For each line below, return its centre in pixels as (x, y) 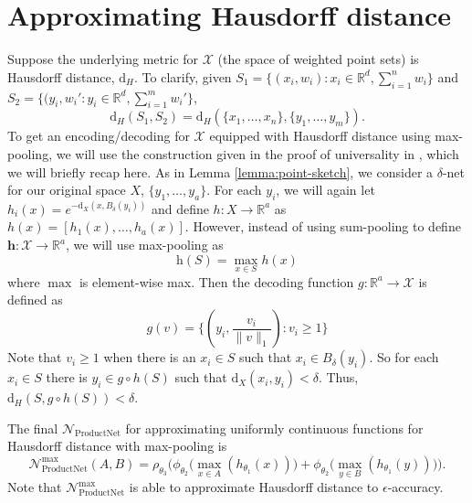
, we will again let (325, 190)
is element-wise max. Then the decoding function (216, 281)
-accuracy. (415, 487)
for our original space (67, 190)
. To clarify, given (183, 76)
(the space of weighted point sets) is (318, 59)
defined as (35, 300)
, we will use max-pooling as (145, 245)
